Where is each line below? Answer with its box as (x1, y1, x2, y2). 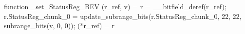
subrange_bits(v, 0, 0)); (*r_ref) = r (4, 20, 115, 31)
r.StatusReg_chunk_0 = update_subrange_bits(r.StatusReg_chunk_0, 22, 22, (4, 11, 242, 21)
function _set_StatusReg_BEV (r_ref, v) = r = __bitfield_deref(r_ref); (4, 1, 226, 11)
